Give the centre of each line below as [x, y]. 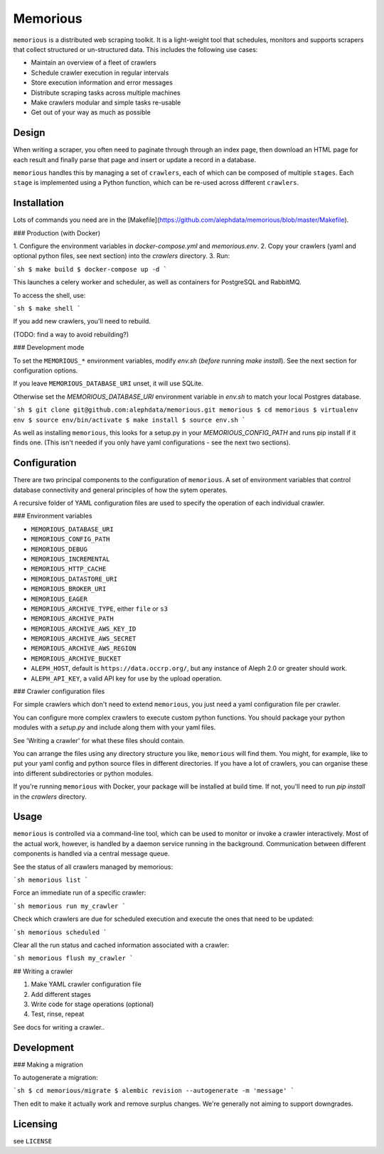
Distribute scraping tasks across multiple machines [106, 92]
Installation [38, 203]
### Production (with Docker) [57, 233]
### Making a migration [48, 1064]
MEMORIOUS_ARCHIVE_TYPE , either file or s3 [100, 609]
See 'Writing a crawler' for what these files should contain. [99, 740]
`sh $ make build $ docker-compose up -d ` [90, 269]
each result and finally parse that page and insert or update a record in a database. [134, 159]
